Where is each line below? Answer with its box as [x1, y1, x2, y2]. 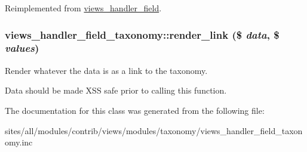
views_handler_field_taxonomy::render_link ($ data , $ [5, 27, 280, 42]
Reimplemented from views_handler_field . [5, 2, 162, 14]
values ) [5, 41, 39, 55]
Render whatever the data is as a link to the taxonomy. [5, 64, 208, 76]
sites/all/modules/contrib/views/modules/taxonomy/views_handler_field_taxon [5, 124, 303, 137]
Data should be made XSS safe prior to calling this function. [5, 84, 227, 97]
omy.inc [5, 136, 33, 148]
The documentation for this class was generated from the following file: [5, 104, 265, 116]
